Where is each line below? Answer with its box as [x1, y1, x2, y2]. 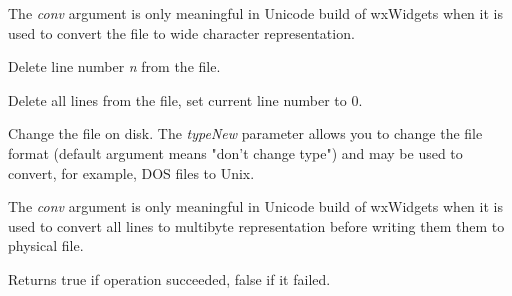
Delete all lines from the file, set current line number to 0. [8, 89, 363, 110]
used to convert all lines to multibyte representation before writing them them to [8, 215, 505, 236]
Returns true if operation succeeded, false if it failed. [8, 268, 331, 289]
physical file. [8, 235, 84, 256]
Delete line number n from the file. [8, 56, 221, 77]
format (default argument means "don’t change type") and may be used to [8, 142, 463, 163]
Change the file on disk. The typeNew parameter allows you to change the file [8, 123, 483, 144]
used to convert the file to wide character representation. [8, 22, 355, 43]
